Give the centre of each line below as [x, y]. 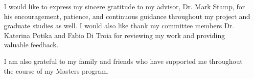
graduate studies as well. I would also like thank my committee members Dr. [119, 26]
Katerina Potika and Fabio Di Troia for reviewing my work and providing [115, 35]
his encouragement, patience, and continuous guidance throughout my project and [127, 16]
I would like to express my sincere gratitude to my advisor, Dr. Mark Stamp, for [125, 6]
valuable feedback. [31, 45]
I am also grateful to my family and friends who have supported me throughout [123, 61]
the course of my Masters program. [57, 70]
